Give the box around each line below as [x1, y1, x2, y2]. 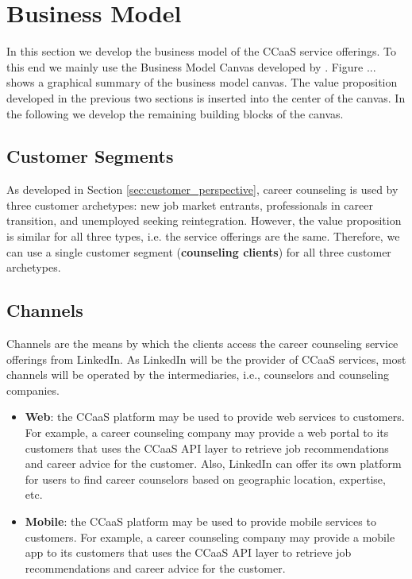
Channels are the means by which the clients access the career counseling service [6, 335, 399, 352]
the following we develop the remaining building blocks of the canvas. [6, 105, 344, 122]
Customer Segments [6, 144, 174, 168]
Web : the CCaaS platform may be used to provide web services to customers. [25, 408, 405, 425]
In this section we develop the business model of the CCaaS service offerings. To [6, 43, 396, 60]
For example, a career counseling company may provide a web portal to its [25, 424, 389, 441]
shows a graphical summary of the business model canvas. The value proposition [6, 74, 398, 91]
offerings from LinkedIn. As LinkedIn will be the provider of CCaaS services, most [6, 350, 406, 367]
